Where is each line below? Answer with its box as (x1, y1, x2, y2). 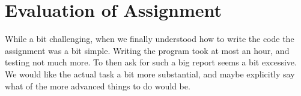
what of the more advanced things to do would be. (5, 79, 190, 92)
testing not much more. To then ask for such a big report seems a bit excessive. (5, 56, 297, 68)
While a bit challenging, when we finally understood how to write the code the (5, 32, 294, 45)
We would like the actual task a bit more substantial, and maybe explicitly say (5, 67, 295, 80)
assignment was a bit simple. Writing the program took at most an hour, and (5, 44, 290, 56)
